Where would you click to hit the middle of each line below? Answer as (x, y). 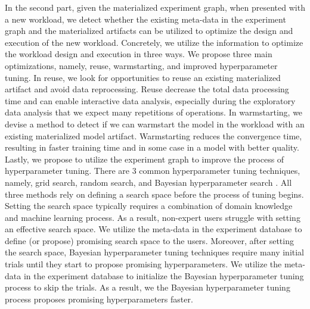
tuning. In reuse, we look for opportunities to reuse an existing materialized (143, 77)
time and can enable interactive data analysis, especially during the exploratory (150, 100)
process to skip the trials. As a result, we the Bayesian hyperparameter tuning (148, 287)
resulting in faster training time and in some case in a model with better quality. (152, 147)
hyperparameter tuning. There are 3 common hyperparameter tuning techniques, (153, 171)
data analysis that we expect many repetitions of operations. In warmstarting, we (154, 112)
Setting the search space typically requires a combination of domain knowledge (149, 206)
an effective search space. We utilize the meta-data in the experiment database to (154, 229)
